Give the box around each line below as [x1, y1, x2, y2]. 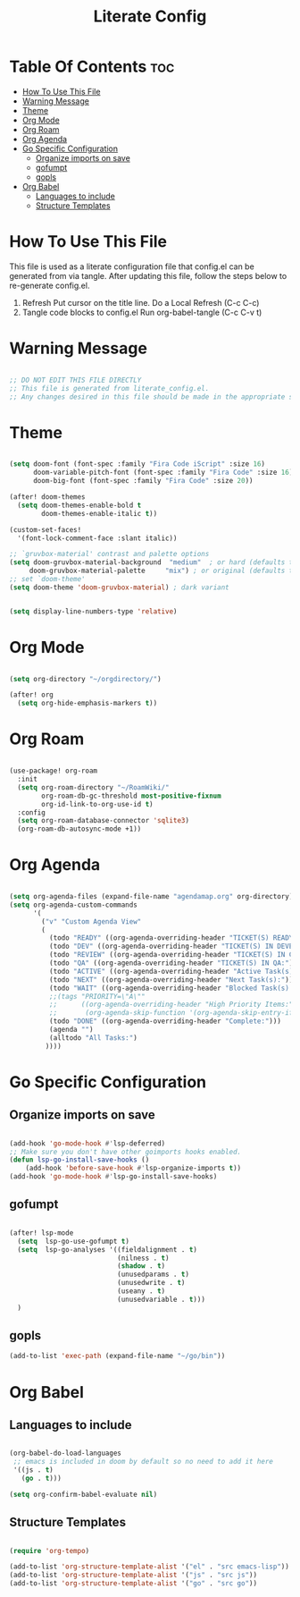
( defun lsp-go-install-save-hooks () [9, 1155, 150, 1164]
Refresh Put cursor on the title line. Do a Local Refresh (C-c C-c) [21, 297, 260, 308]
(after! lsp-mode [9, 1228, 74, 1238]
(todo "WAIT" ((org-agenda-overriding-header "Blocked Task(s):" [48, 984, 297, 993]
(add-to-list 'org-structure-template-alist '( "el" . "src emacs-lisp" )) [9, 1562, 290, 1571]
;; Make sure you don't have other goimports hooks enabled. [9, 1147, 242, 1156]
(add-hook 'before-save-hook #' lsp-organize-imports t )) [25, 1164, 242, 1173]
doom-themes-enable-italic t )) [41, 509, 158, 518]
